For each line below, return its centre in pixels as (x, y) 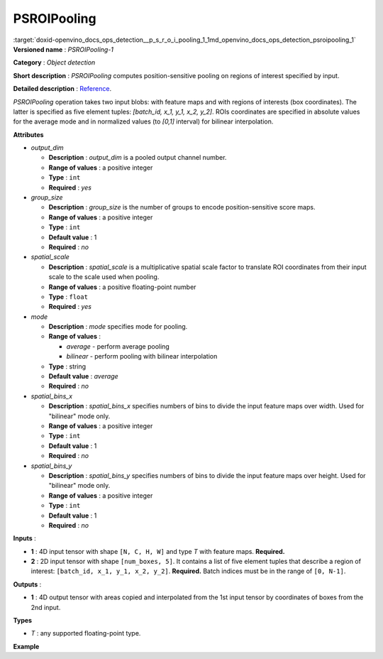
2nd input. (46, 607)
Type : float (68, 296)
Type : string (67, 366)
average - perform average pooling (118, 346)
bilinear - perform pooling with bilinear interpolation (142, 356)
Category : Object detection (54, 62)
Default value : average (83, 376)
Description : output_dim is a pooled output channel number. (138, 158)
